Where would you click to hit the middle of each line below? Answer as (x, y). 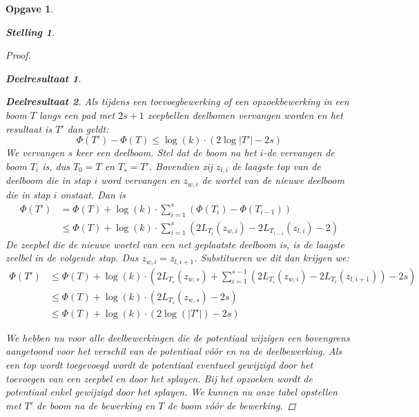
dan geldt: (88, 128)
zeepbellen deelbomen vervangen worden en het (245, 114)
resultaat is (29, 128)
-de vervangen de (299, 152)
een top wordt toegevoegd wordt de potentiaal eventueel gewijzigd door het (159, 364)
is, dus (56, 166)
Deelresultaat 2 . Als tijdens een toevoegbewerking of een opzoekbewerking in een (177, 101)
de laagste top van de (276, 166)
